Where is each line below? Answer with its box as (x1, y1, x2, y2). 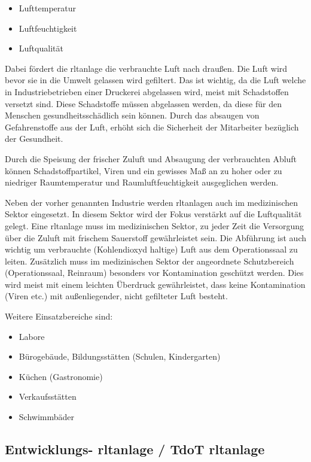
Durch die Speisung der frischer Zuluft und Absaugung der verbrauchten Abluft (5, 152, 297, 165)
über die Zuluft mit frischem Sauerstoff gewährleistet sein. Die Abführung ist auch (5, 231, 307, 244)
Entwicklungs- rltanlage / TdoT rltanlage (5, 440, 265, 458)
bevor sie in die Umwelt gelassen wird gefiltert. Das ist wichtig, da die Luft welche (5, 74, 306, 86)
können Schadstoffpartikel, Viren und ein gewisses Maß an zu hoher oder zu (5, 164, 282, 177)
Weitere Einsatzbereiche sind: (5, 310, 113, 323)
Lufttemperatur (19, 2, 76, 14)
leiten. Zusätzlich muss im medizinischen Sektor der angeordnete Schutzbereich (5, 254, 294, 267)
